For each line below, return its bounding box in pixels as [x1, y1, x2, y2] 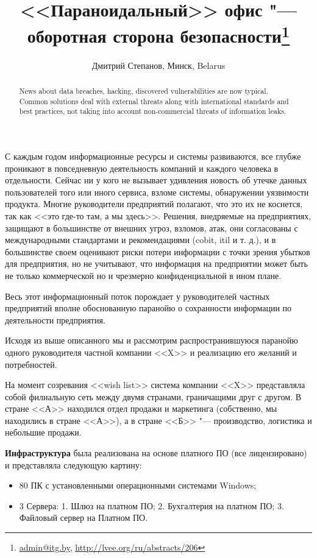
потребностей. [5, 358, 57, 370]
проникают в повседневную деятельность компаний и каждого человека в [5, 161, 279, 174]
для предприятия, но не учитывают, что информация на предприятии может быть [5, 257, 308, 270]
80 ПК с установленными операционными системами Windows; [19, 479, 257, 492]
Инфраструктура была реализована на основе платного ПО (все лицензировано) [5, 447, 307, 459]
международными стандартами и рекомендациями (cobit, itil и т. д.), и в [5, 233, 276, 246]
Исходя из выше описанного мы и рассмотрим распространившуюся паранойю [5, 334, 298, 347]
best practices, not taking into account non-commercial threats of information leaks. [19, 106, 287, 116]
